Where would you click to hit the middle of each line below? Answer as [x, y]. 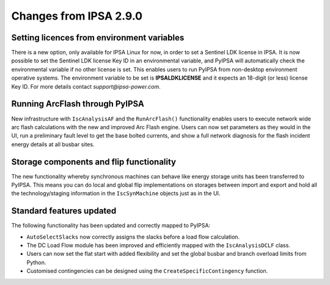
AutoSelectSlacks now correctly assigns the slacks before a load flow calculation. [133, 237]
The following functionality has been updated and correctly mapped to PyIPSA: [111, 226]
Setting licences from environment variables [98, 38]
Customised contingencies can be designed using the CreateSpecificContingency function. [147, 271]
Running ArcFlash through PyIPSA [78, 104]
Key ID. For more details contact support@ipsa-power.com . [86, 86]
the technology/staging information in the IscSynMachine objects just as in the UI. [116, 193]
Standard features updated [64, 211]
